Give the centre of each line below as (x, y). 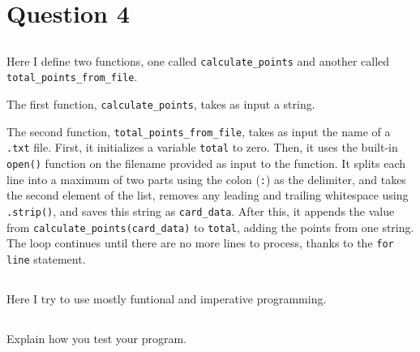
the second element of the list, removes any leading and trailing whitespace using (208, 195)
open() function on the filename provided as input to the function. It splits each (206, 163)
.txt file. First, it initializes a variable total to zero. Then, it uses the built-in (202, 147)
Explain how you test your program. (97, 338)
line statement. (46, 258)
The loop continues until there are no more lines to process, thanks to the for (200, 243)
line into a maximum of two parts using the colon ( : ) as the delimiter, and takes (206, 179)
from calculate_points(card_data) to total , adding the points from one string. (210, 227)
